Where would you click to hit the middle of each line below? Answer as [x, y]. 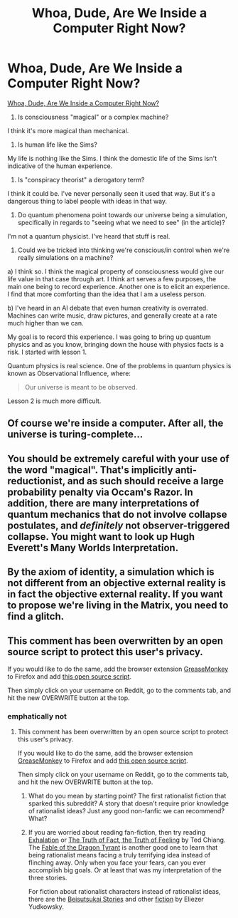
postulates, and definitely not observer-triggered [119, 525]
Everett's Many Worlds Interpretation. [93, 547]
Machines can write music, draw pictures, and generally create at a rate [112, 315]
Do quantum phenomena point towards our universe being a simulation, [122, 214]
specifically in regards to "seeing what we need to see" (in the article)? [121, 222]
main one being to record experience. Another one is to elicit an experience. [119, 286]
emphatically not [37, 716]
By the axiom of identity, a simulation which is [111, 572]
